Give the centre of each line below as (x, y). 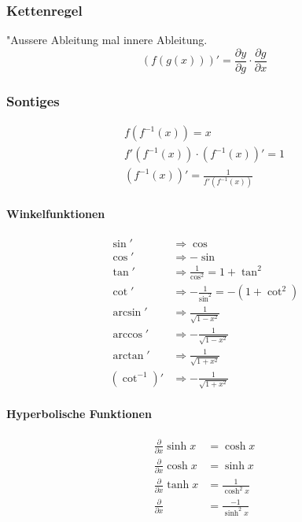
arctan (128, 355)
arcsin (127, 313)
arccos (127, 334)
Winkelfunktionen (56, 214)
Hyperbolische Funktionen (79, 414)
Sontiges (33, 100)
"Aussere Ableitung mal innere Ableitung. (107, 40)
